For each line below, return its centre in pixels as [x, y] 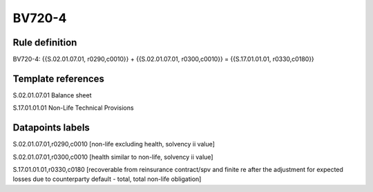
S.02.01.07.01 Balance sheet [52, 95]
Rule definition [45, 42]
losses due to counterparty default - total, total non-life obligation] [107, 179]
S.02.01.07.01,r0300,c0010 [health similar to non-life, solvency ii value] [113, 157]
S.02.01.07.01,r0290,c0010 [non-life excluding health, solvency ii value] [114, 144]
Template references [59, 78]
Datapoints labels [51, 128]
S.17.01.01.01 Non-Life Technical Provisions [73, 108]
